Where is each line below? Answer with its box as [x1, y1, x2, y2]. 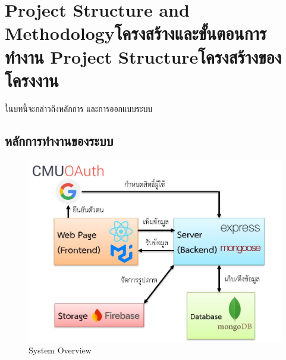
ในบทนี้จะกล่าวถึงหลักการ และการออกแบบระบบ [5, 102, 153, 114]
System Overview [29, 344, 92, 356]
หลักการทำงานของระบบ [5, 131, 114, 149]
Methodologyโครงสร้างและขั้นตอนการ [5, 21, 267, 45]
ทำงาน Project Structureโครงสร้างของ [5, 44, 282, 68]
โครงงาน [5, 67, 59, 92]
